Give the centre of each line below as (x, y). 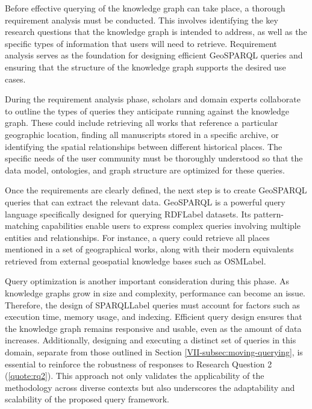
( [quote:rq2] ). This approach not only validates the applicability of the (135, 376)
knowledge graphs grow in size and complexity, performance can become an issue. (155, 293)
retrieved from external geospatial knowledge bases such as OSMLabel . (136, 261)
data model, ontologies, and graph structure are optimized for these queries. (145, 170)
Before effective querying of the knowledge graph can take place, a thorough (145, 8)
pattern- (269, 214)
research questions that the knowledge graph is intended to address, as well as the (156, 32)
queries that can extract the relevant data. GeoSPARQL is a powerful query (145, 201)
